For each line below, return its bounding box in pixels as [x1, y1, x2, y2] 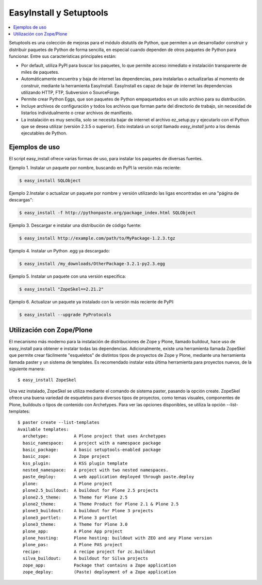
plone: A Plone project [22, 481, 113, 486]
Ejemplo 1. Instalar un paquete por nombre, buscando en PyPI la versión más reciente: [9, 165, 181, 170]
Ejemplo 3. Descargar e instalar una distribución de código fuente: [9, 222, 142, 228]
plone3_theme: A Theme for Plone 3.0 [22, 522, 128, 527]
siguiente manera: [9, 366, 45, 371]
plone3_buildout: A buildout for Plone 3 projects [22, 508, 153, 514]
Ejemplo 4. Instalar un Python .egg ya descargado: [9, 248, 110, 253]
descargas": [9, 197, 33, 203]
